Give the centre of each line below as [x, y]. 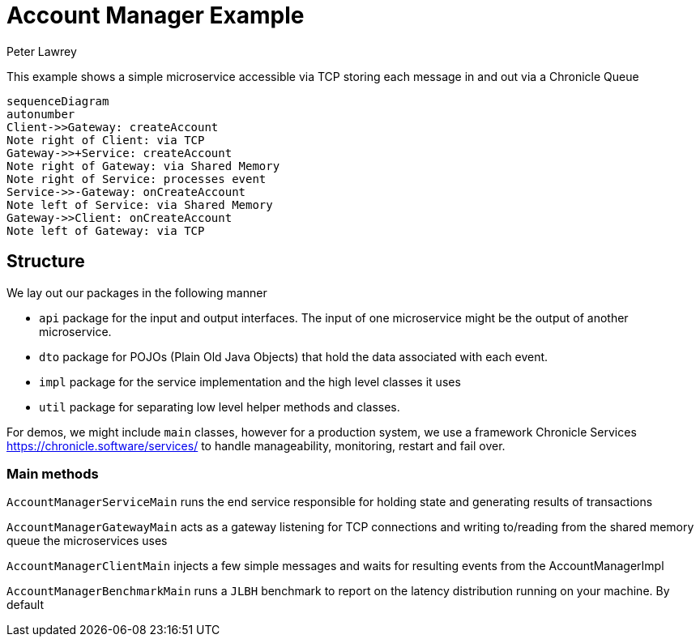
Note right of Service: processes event [137, 179]
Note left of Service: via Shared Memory [140, 204]
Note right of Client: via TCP [106, 140]
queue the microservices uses [87, 541]
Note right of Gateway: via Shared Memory [143, 166]
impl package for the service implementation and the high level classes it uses [250, 381]
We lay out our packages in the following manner [137, 292]
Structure [46, 262]
